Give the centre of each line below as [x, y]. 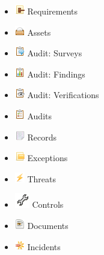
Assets [39, 32]
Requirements [52, 11]
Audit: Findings [56, 74]
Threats [42, 178]
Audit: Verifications [63, 95]
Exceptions [47, 158]
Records [42, 137]
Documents [48, 225]
